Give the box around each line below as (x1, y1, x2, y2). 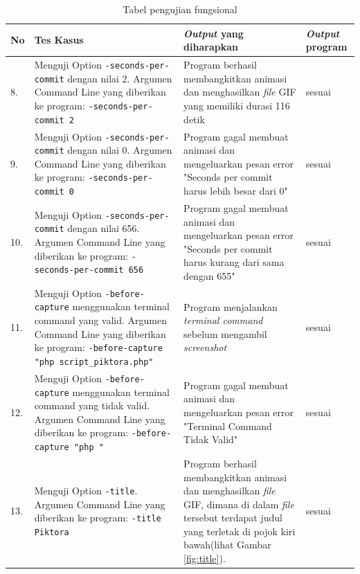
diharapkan (183, 39, 238, 54)
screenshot (183, 340, 227, 355)
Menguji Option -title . (34, 483, 138, 497)
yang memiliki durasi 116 (183, 98, 290, 112)
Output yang (183, 26, 244, 40)
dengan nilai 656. (67, 221, 140, 235)
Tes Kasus (34, 33, 84, 47)
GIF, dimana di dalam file (183, 496, 294, 511)
